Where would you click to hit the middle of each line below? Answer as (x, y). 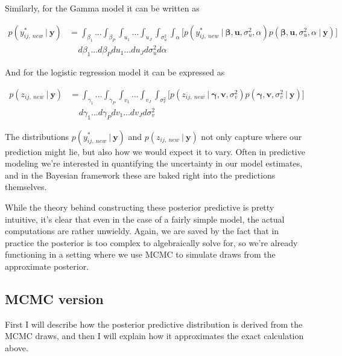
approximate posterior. (47, 266)
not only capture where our (252, 136)
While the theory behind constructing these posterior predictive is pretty (140, 207)
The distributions (37, 136)
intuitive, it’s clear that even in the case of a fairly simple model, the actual (145, 219)
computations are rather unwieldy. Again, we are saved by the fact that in (142, 231)
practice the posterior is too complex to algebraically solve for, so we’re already (151, 242)
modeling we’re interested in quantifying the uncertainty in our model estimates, (154, 163)
